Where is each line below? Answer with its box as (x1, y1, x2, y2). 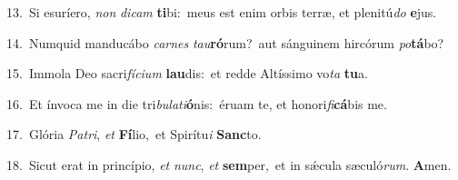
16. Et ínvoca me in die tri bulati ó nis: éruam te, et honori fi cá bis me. (6, 94, 387, 113)
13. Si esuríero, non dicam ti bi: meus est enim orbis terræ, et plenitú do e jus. (6, 3, 437, 21)
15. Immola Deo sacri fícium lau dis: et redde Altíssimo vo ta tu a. (6, 64, 368, 83)
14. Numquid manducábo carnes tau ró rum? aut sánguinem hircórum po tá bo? (6, 33, 444, 52)
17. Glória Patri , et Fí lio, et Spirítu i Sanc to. (6, 125, 262, 144)
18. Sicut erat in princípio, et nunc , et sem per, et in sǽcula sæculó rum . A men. (6, 155, 452, 174)
